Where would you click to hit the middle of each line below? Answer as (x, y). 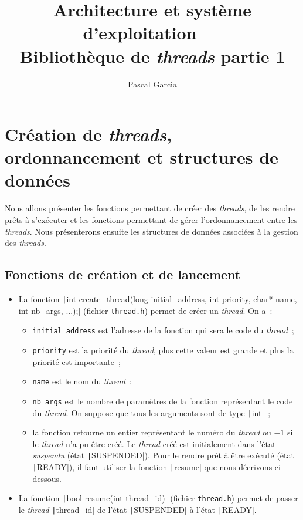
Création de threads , (88, 134)
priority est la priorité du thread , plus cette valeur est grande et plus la (163, 350)
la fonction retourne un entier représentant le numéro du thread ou (152, 432)
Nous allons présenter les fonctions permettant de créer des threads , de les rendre (150, 208)
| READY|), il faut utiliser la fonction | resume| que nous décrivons (152, 467)
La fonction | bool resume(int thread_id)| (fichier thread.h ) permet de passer (158, 498)
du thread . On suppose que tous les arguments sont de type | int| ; (151, 412)
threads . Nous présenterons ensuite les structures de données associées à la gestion (151, 231)
